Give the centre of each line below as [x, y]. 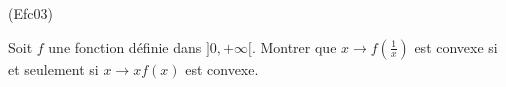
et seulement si [53, 68]
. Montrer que [294, 46]
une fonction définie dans [125, 46]
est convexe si [456, 46]
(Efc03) [30, 13]
